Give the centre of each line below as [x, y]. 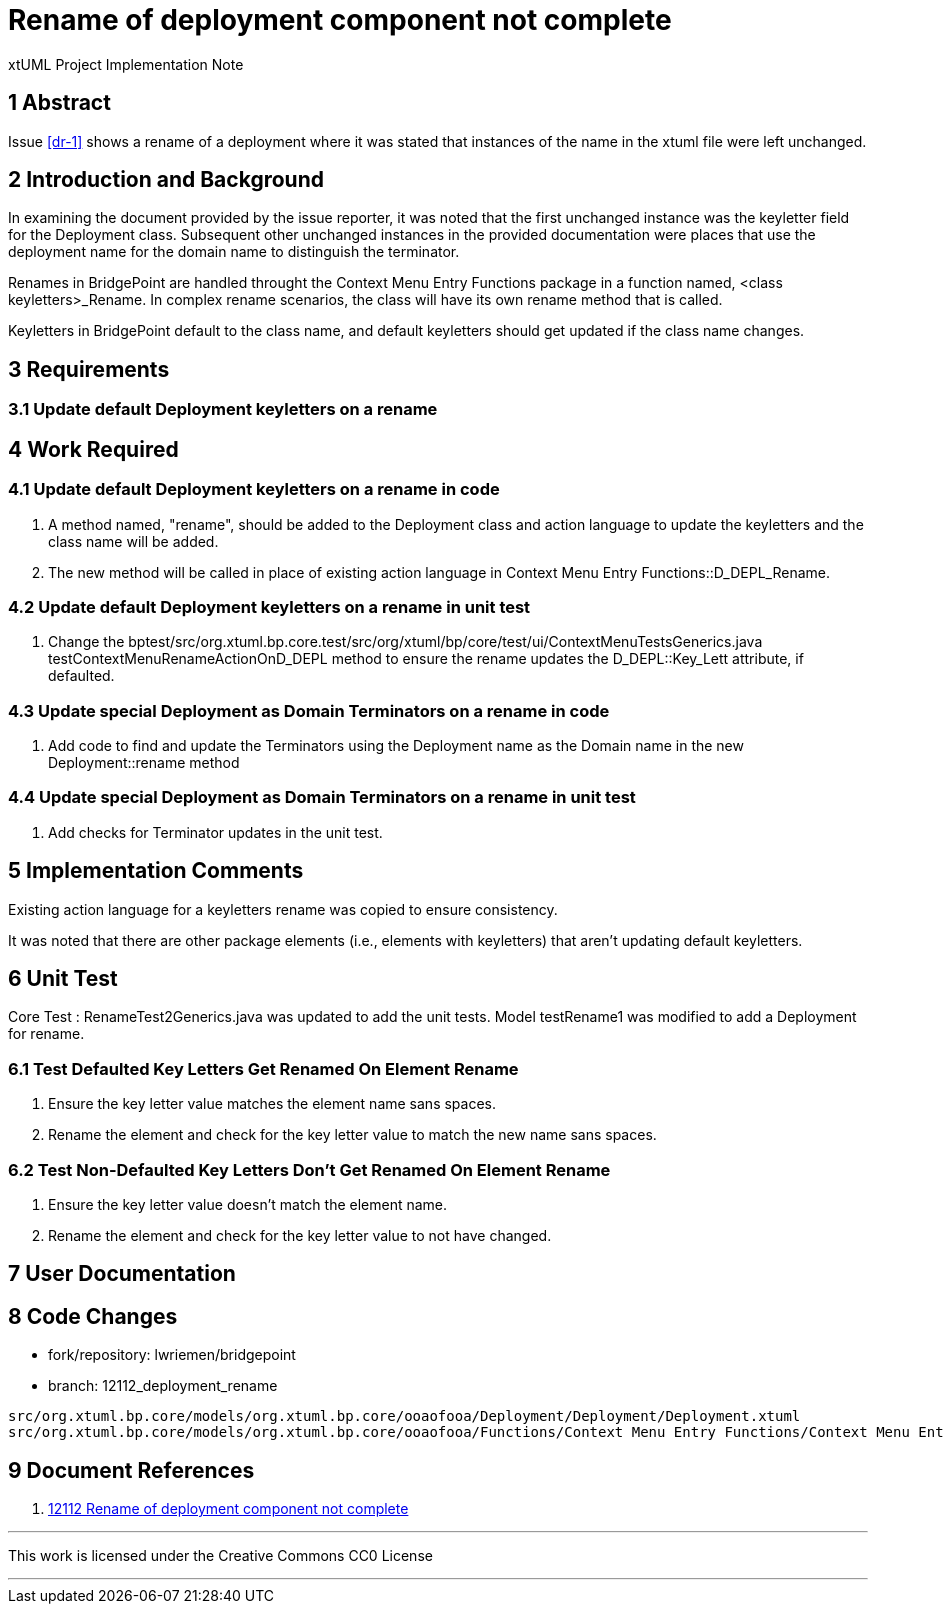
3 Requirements [89, 369]
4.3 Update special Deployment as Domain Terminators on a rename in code [309, 710]
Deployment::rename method [144, 762]
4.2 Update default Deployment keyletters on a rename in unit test [269, 606]
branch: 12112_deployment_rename [163, 1386]
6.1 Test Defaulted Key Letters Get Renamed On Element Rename [263, 1068]
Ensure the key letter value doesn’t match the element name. [248, 1204]
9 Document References [131, 1470]
